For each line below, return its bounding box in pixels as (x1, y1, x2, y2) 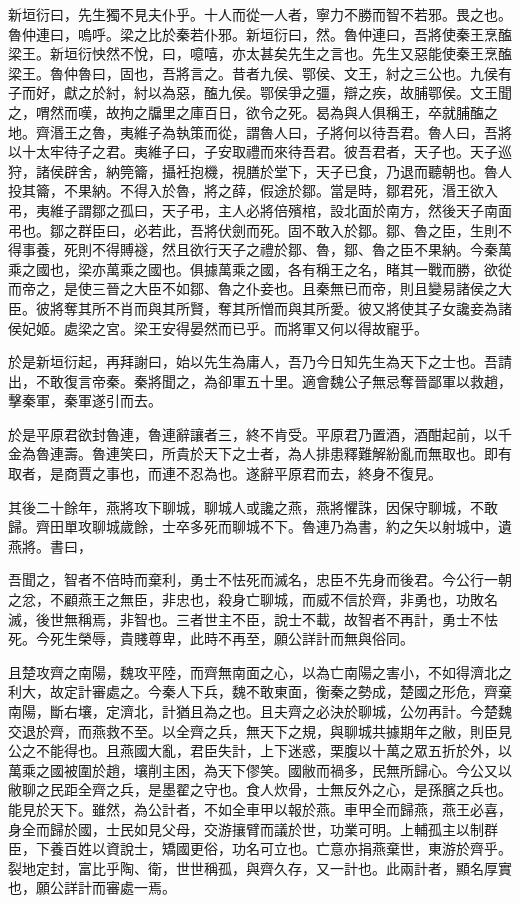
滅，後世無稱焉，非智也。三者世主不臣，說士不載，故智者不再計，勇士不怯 (8, 608, 498, 629)
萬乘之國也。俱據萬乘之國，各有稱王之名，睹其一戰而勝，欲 (105, 258, 498, 279)
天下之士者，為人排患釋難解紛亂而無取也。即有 (203, 443, 512, 464)
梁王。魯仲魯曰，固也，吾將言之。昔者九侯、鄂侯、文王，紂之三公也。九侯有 (8, 62, 512, 83)
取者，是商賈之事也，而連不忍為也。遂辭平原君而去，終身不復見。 (8, 463, 442, 484)
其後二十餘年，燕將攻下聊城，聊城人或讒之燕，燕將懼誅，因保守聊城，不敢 (8, 496, 498, 517)
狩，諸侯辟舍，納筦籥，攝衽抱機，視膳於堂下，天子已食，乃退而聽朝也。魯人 (8, 160, 512, 181)
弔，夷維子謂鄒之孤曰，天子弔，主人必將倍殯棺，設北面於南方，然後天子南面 (8, 199, 512, 220)
